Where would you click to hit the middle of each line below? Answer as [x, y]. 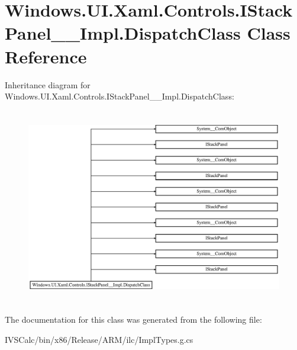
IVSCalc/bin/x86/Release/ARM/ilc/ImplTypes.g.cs [99, 340]
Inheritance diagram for [48, 84]
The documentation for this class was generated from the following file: [133, 320]
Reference [46, 56]
